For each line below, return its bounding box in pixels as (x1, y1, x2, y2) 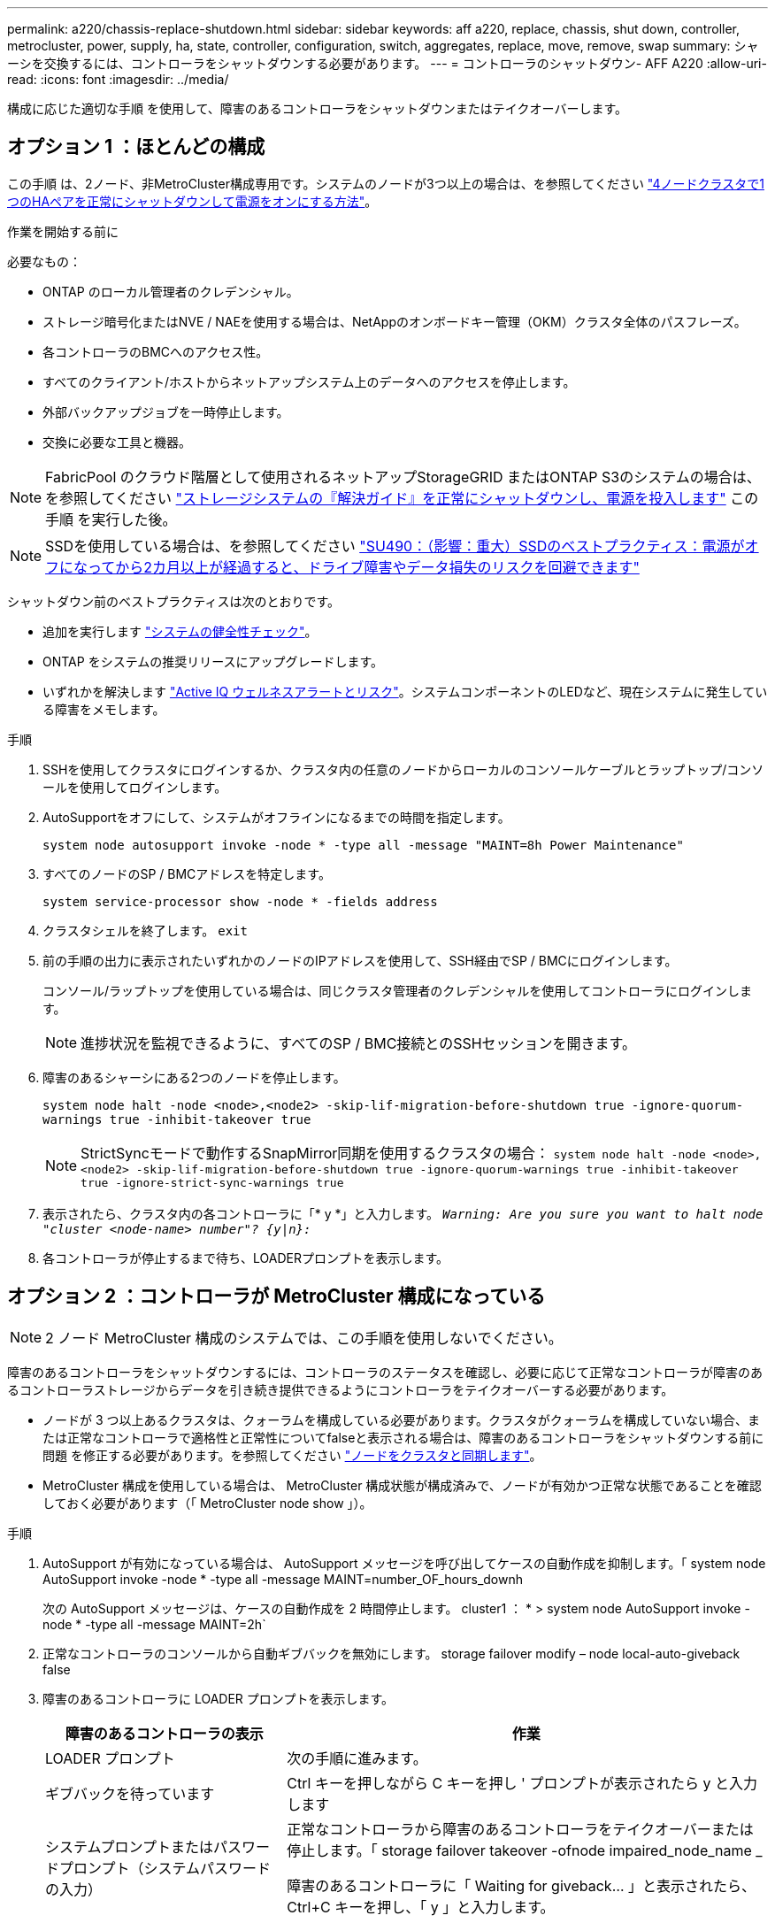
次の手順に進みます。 (287, 1749, 427, 1767)
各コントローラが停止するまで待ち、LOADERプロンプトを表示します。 (42, 1250, 449, 1265)
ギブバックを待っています (45, 1784, 215, 1803)
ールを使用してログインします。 (42, 779, 227, 795)
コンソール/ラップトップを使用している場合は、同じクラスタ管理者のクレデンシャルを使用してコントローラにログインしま (42, 982, 752, 998)
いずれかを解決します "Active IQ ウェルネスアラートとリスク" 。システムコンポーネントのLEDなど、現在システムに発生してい (42, 683, 768, 699)
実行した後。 (91, 510, 177, 528)
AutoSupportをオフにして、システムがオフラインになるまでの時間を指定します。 (42, 809, 510, 825)
